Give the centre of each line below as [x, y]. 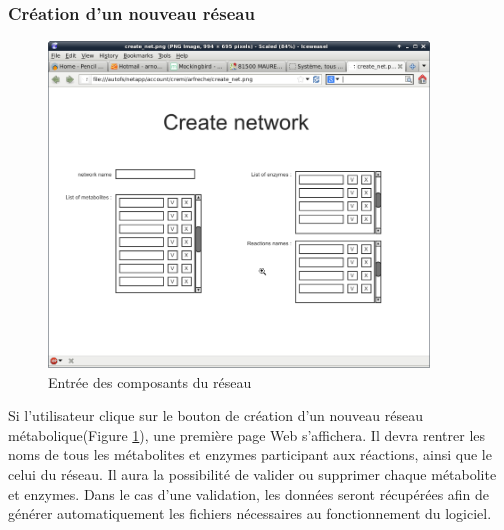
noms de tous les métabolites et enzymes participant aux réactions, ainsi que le [250, 454]
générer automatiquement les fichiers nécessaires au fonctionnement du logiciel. [250, 513]
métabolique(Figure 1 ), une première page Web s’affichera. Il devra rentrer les [247, 434]
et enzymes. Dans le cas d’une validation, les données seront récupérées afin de [249, 493]
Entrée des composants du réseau [150, 381]
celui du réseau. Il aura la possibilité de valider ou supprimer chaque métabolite [252, 473]
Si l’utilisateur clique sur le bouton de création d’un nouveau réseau [215, 415]
